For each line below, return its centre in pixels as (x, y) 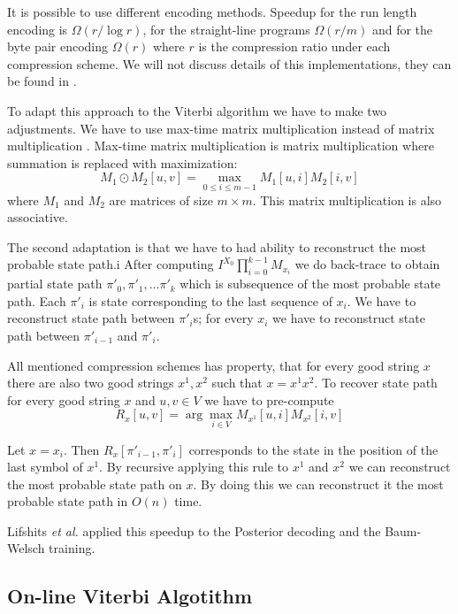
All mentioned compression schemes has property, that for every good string (214, 365)
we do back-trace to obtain (367, 264)
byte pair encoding (58, 46)
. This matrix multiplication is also (347, 200)
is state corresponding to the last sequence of (210, 300)
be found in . (42, 81)
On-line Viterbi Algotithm (130, 596)
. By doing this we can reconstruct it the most (318, 484)
